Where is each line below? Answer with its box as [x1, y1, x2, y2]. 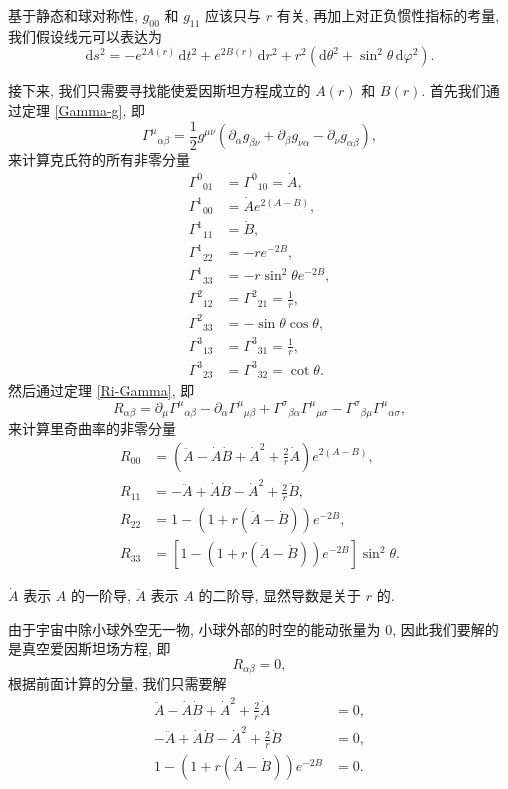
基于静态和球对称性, [8, 5, 138, 25]
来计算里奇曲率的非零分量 [8, 417, 176, 438]
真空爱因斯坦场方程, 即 [21, 638, 171, 659]
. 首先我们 [421, 80, 486, 101]
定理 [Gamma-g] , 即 [21, 99, 145, 120]
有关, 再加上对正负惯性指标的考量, [276, 5, 500, 25]
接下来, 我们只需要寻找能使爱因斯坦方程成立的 [8, 80, 311, 101]
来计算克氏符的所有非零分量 [8, 149, 190, 170]
